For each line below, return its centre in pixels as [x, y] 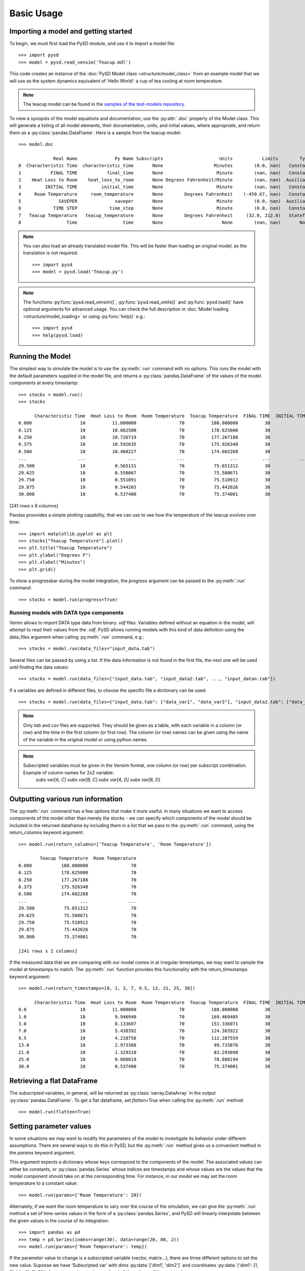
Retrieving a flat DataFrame [54, 1081]
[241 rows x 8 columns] [34, 505]
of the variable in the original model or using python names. [86, 739]
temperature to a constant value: [44, 1183]
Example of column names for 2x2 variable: [69, 772]
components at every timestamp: [44, 383]
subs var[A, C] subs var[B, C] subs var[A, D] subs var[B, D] [98, 780]
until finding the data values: [39, 667]
